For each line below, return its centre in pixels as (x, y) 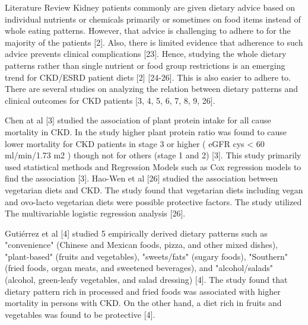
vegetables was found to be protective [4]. (80, 314)
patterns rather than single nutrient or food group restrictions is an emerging (145, 65)
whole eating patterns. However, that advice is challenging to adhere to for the (148, 31)
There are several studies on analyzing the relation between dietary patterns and (152, 89)
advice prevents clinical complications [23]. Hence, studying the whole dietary (146, 54)
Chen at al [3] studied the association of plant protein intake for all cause (138, 120)
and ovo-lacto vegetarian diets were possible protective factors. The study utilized (153, 201)
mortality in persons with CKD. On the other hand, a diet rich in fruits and (143, 303)
